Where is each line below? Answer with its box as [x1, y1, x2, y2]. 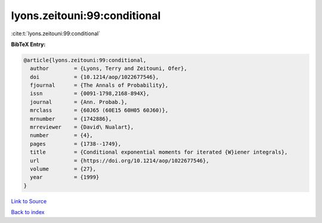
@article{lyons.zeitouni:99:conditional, [23, 57, 147, 63]
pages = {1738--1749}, [30, 140, 122, 147]
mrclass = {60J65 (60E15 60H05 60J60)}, [30, 107, 169, 114]
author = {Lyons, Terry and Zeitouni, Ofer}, [30, 65, 187, 72]
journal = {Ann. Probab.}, [30, 99, 128, 105]
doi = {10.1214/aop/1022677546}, [30, 74, 159, 80]
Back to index [11, 209, 45, 216]
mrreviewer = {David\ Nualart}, [30, 124, 134, 131]
